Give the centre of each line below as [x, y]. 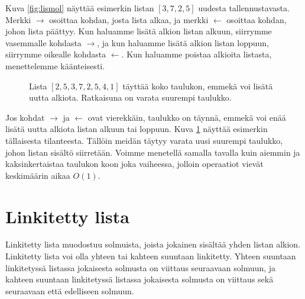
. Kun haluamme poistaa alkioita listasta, [197, 54]
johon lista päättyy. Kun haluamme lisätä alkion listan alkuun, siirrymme [139, 31]
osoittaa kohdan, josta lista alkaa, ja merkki [129, 19]
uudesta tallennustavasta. [244, 8]
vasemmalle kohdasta [43, 42]
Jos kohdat [25, 117]
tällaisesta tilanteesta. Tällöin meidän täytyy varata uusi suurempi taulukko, [144, 140]
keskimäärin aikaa [38, 175]
